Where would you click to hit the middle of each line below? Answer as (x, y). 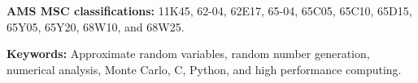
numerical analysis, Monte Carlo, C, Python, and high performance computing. (204, 69)
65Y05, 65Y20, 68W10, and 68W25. (96, 26)
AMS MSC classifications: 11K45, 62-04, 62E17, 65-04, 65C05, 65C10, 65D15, (209, 10)
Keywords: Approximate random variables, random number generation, (188, 54)
